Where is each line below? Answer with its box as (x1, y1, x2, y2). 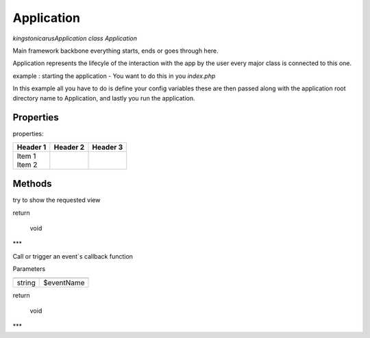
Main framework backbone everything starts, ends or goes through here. (12, 47, 219, 55)
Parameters (12, 265, 46, 273)
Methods (12, 178, 52, 190)
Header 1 (16, 142, 47, 152)
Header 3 (92, 142, 123, 152)
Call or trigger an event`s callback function (12, 252, 134, 260)
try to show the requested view (12, 196, 101, 205)
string (16, 278, 36, 287)
